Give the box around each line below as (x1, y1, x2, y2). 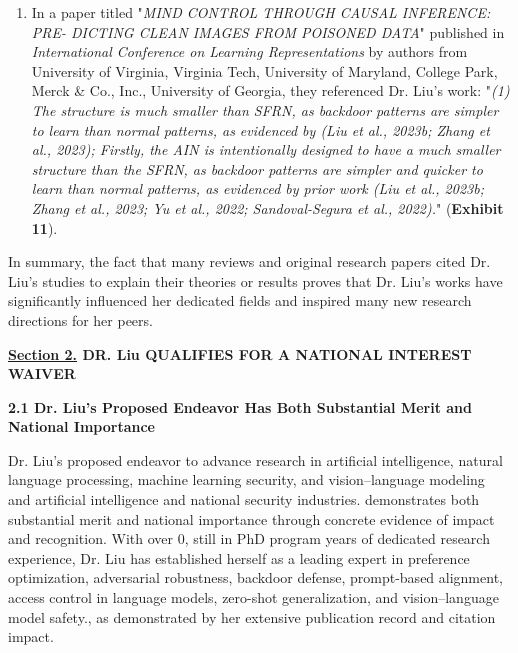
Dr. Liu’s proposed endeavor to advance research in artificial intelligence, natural (8, 449, 503, 470)
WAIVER (8, 363, 76, 384)
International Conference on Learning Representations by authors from (31, 41, 468, 62)
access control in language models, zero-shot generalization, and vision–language (8, 587, 499, 608)
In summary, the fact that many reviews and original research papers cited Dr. (8, 251, 491, 272)
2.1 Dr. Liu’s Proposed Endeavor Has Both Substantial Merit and (8, 396, 473, 417)
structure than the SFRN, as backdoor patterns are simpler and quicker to (31, 158, 483, 179)
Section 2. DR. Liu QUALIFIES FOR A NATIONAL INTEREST (8, 343, 472, 364)
